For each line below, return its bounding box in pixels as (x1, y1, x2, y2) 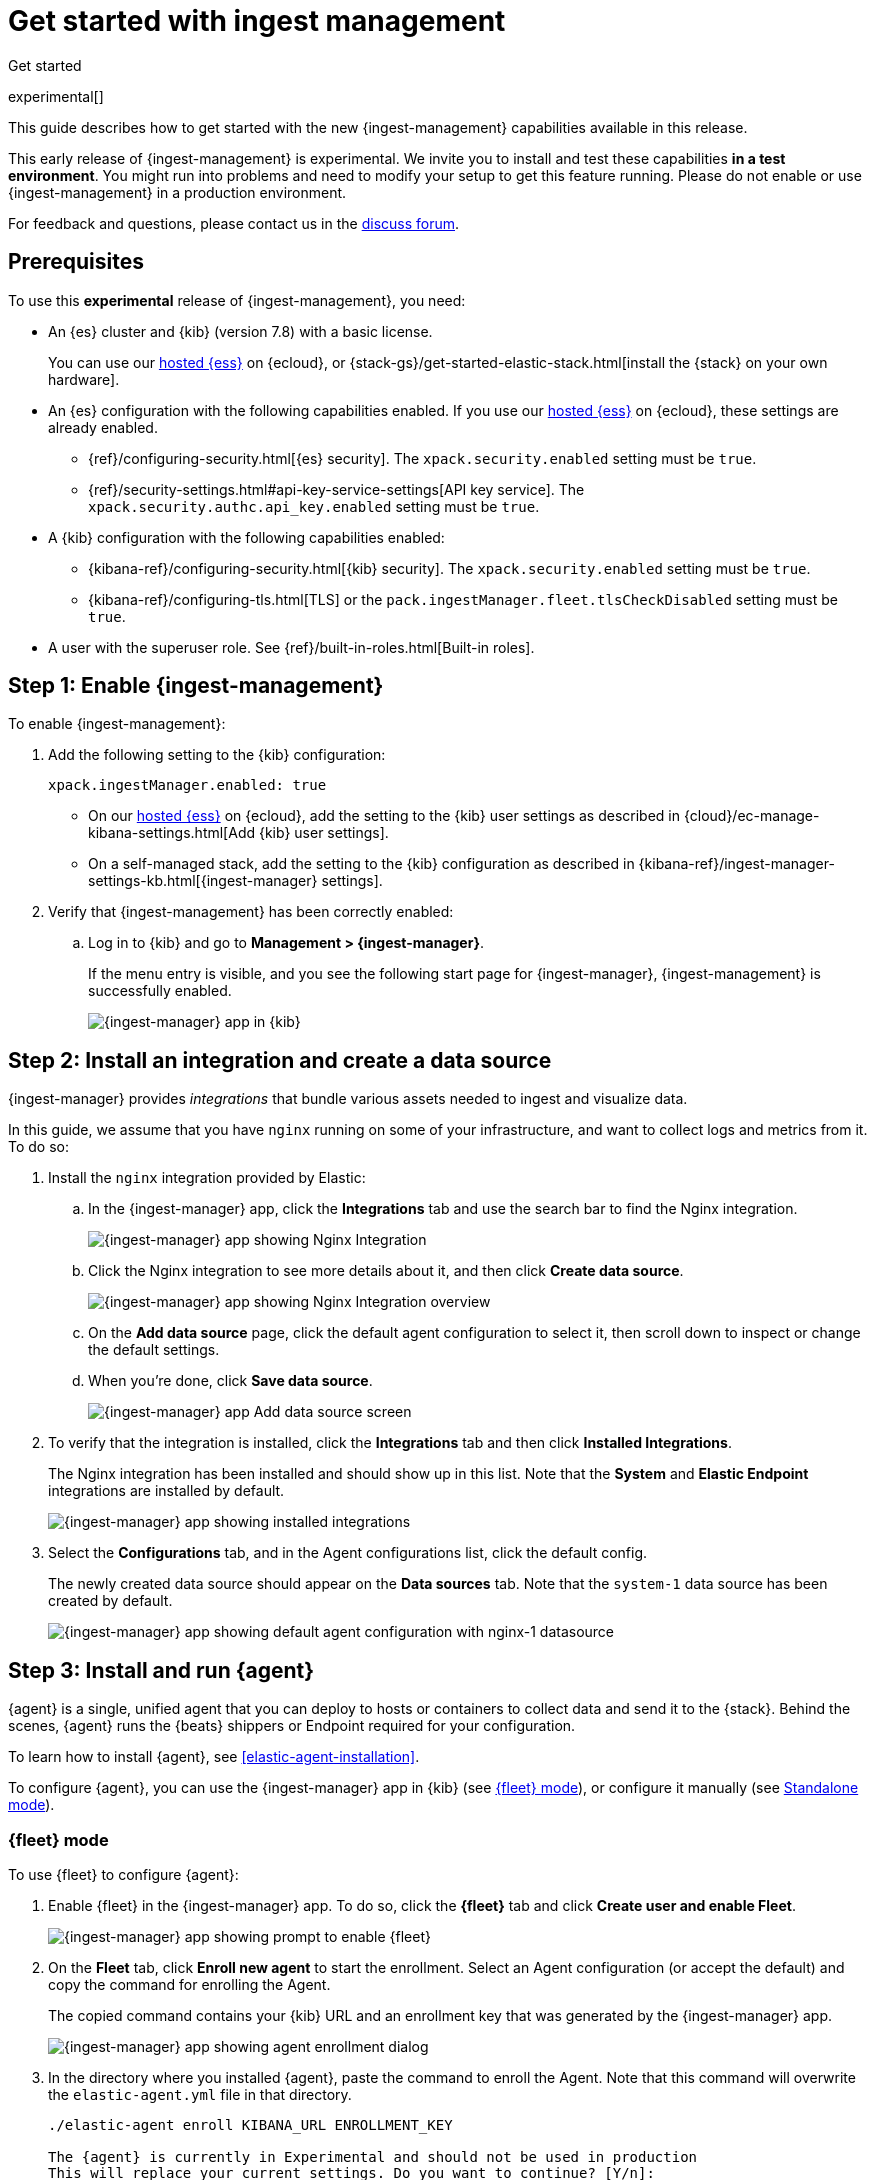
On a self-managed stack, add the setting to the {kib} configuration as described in (88, 855, 635, 873)
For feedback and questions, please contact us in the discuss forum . (8, 214, 460, 232)
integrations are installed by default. (48, 1482, 285, 1500)
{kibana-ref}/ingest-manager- (638, 855, 835, 873)
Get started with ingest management (8, 4, 506, 38)
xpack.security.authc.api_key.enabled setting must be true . (88, 497, 540, 515)
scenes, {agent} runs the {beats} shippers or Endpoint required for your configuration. (8, 1717, 576, 1735)
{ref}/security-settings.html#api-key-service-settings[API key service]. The (88, 480, 585, 498)
